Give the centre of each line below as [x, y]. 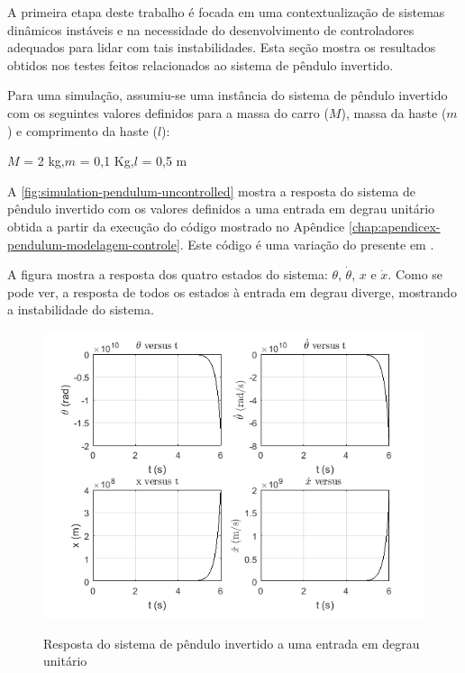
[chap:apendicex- [394, 226]
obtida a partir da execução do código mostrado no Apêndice [176, 226]
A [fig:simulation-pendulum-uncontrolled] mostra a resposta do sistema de [211, 191]
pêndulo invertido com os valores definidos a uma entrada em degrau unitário [221, 209]
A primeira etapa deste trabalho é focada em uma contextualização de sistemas [226, 12]
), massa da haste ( [394, 112]
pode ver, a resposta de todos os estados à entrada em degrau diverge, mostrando [232, 291]
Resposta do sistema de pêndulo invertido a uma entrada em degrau [232, 643]
